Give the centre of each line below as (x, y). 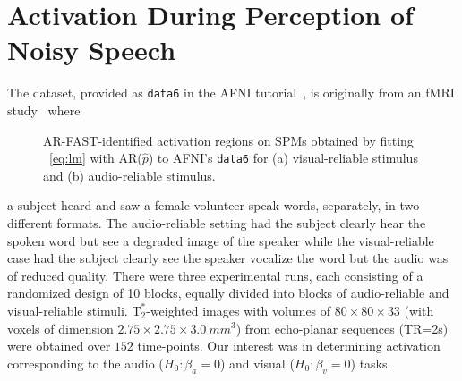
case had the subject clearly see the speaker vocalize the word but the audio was (228, 258)
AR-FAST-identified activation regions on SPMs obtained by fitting (228, 140)
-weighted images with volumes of (239, 310)
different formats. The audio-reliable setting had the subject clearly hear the (217, 223)
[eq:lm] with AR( (96, 158)
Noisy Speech (92, 50)
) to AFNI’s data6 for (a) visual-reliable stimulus (283, 158)
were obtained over (59, 346)
